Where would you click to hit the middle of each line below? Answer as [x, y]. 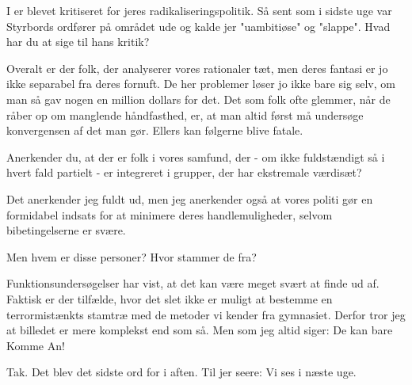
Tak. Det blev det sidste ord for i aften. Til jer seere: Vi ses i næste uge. [181, 372]
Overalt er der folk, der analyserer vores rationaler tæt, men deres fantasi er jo [197, 68]
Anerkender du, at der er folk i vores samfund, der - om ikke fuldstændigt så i [196, 156]
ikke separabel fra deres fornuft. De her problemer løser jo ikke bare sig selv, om [201, 84]
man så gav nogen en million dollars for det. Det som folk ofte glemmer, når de [198, 99]
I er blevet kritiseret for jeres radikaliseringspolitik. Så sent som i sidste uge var [199, 10]
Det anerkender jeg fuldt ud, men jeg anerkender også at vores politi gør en [190, 198]
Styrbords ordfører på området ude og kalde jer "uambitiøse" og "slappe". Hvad [198, 26]
